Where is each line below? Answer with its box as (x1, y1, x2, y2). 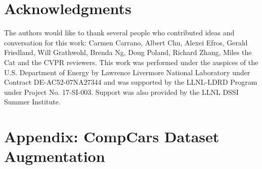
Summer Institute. (4, 96, 61, 107)
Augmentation (4, 146, 105, 166)
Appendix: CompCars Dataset (4, 126, 220, 147)
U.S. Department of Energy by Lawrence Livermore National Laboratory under (4, 67, 250, 77)
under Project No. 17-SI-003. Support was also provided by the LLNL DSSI (4, 86, 239, 97)
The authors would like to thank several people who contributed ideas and (4, 27, 235, 38)
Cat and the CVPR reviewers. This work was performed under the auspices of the (4, 57, 258, 67)
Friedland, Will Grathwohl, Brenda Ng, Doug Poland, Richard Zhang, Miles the (4, 47, 252, 58)
